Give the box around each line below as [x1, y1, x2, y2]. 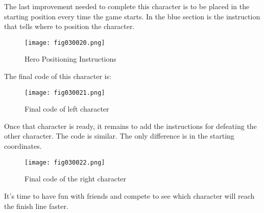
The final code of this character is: [4, 71, 111, 82]
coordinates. [4, 141, 42, 151]
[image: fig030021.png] [25, 89, 105, 96]
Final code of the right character [25, 173, 127, 184]
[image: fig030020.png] [25, 39, 105, 46]
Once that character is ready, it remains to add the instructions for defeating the [4, 120, 257, 131]
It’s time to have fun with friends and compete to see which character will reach [4, 190, 255, 201]
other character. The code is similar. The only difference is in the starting [4, 130, 234, 141]
